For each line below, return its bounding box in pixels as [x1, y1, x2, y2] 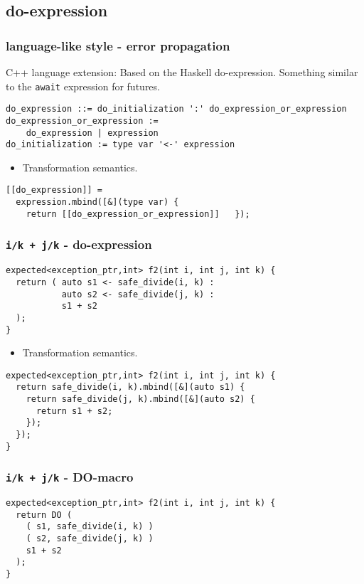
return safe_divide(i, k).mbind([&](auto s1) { [16, 382, 245, 393]
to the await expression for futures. [6, 78, 160, 93]
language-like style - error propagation [6, 36, 230, 54]
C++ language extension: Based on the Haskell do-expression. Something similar [6, 65, 358, 79]
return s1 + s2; [36, 405, 113, 416]
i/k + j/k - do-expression [6, 235, 152, 253]
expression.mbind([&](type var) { [16, 197, 179, 208]
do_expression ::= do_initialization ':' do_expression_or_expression [6, 104, 347, 115]
